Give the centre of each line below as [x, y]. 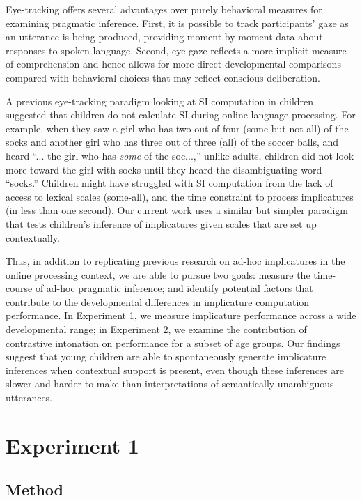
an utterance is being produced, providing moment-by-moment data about [164, 37]
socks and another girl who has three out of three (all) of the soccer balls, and [172, 142]
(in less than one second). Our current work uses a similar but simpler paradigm [177, 210]
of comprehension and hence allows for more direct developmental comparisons [173, 64]
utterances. [29, 398]
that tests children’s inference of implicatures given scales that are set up [161, 223]
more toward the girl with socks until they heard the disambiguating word [164, 169]
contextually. [33, 237]
